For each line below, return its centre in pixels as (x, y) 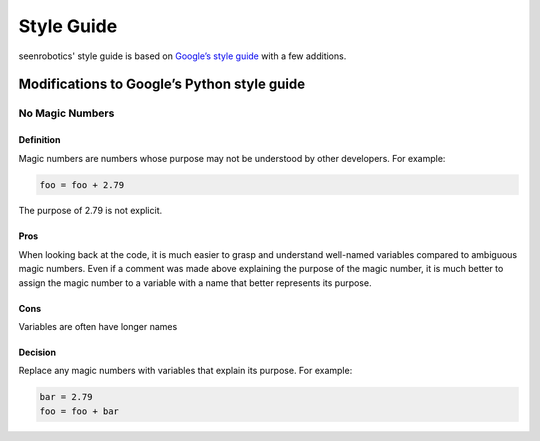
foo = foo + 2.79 (82, 184)
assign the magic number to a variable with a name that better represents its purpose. (195, 282)
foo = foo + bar (79, 411)
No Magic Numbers (66, 113)
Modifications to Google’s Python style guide (162, 84)
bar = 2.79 (66, 397)
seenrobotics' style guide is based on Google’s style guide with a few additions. (182, 56)
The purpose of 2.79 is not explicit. (90, 211)
